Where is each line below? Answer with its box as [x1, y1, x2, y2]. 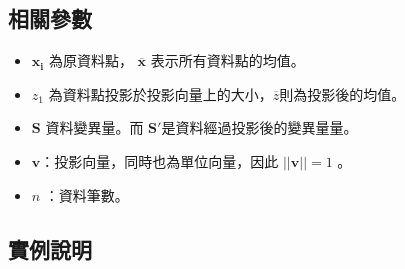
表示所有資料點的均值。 [150, 50, 305, 71]
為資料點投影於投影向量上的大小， [48, 83, 273, 104]
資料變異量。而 [45, 117, 144, 138]
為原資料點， [48, 50, 133, 71]
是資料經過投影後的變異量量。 [161, 117, 358, 138]
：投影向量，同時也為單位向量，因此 [40, 150, 279, 171]
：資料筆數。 [44, 184, 129, 205]
